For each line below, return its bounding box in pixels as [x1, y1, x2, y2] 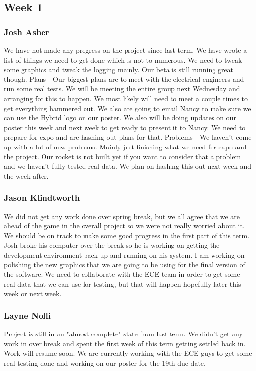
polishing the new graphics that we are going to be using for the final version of [4, 259, 245, 269]
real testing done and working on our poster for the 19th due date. [4, 357, 206, 368]
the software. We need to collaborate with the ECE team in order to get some [4, 269, 240, 279]
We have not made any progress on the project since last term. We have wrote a [4, 45, 247, 55]
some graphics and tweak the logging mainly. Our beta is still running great [4, 64, 234, 74]
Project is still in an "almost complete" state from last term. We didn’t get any [4, 329, 243, 339]
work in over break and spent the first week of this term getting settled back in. [4, 338, 246, 348]
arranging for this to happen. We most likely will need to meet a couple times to [4, 93, 248, 103]
